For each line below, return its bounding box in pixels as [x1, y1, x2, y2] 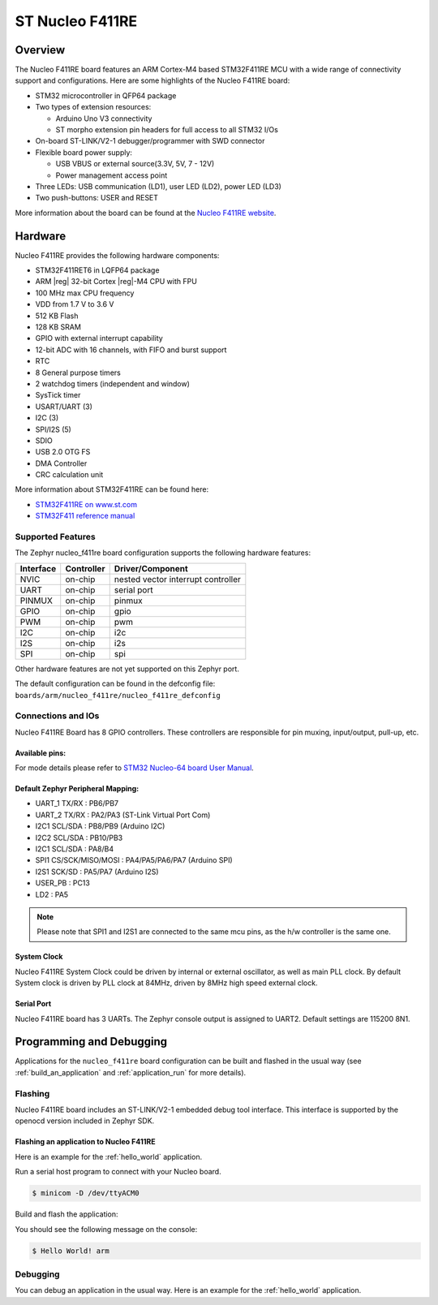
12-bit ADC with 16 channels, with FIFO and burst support [35, 345, 227, 355]
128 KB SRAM [35, 322, 81, 332]
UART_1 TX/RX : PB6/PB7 [35, 799, 119, 808]
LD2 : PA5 [35, 889, 69, 899]
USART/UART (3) [35, 402, 93, 411]
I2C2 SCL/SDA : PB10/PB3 [35, 833, 123, 842]
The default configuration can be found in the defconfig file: [15, 678, 216, 689]
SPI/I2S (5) [35, 424, 72, 434]
